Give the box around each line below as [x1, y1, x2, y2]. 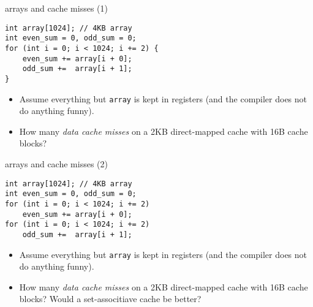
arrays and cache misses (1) [5, 2, 108, 14]
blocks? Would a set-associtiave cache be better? [19, 292, 202, 305]
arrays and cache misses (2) [5, 157, 108, 170]
